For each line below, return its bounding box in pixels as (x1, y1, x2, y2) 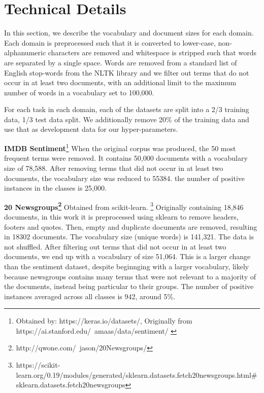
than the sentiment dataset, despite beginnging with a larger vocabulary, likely (4, 261, 249, 271)
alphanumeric (4, 47, 46, 58)
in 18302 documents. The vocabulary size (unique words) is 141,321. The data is (4, 231, 254, 242)
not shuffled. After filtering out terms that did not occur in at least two (4, 241, 226, 252)
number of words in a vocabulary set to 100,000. (4, 87, 154, 97)
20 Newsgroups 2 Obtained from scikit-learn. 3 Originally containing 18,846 (4, 200, 244, 212)
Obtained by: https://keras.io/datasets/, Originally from (16, 315, 192, 326)
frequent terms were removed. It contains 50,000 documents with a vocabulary (4, 153, 248, 163)
